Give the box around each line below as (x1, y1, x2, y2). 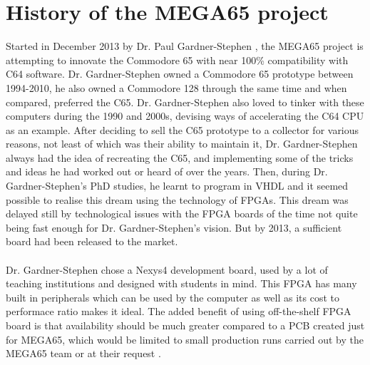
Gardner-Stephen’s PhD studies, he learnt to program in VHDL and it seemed (6, 178, 349, 193)
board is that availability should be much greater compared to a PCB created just (6, 318, 365, 332)
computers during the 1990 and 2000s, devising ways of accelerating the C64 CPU (6, 108, 364, 123)
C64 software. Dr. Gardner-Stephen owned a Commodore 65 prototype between (6, 66, 354, 81)
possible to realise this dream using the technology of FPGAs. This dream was (6, 192, 349, 207)
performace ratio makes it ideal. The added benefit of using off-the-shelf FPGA (6, 304, 351, 319)
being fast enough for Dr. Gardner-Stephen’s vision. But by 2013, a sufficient (6, 220, 342, 235)
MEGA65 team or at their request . (6, 346, 161, 361)
